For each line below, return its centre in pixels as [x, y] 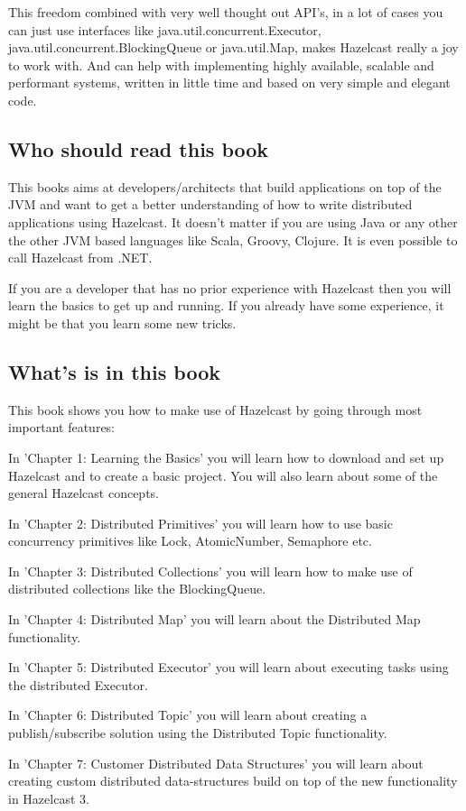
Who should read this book [139, 148]
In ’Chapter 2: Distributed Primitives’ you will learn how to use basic [200, 523]
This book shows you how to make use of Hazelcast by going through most [215, 409]
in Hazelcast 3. [49, 798]
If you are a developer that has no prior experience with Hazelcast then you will [230, 287]
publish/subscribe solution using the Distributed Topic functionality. [198, 733]
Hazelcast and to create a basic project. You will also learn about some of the [223, 475]
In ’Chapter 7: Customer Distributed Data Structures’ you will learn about [216, 763]
